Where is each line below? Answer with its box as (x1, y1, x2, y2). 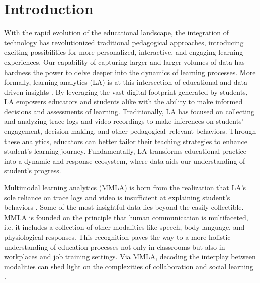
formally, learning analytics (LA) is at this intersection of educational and (4, 77, 232, 87)
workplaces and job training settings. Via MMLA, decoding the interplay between (4, 251, 256, 262)
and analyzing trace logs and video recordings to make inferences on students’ (4, 116, 244, 126)
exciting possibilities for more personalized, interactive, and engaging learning (4, 47, 243, 57)
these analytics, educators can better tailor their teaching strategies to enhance (4, 135, 247, 146)
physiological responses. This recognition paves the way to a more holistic (4, 232, 231, 242)
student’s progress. (4, 165, 61, 176)
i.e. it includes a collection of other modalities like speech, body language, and (4, 222, 245, 232)
